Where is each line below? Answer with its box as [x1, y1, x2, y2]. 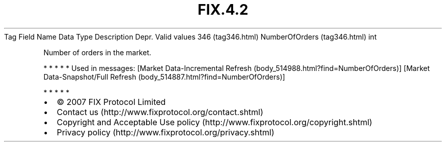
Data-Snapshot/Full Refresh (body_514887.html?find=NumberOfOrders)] [43, 72, 285, 81]
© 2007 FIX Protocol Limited [57, 96, 166, 107]
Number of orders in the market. [43, 48, 152, 57]
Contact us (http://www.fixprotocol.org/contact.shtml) [57, 106, 264, 117]
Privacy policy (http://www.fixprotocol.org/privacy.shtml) [57, 127, 274, 137]
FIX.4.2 [198, 1, 248, 18]
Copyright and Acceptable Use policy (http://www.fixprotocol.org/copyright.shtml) [57, 117, 373, 127]
